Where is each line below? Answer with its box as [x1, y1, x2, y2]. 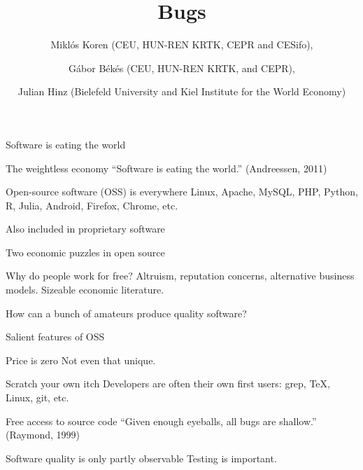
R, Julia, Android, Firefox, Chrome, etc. [6, 198, 178, 212]
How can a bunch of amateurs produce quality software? [6, 305, 247, 320]
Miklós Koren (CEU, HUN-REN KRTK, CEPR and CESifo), [50, 37, 313, 52]
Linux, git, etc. [6, 390, 69, 405]
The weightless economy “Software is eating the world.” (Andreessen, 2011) [6, 160, 327, 175]
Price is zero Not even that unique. [6, 352, 156, 367]
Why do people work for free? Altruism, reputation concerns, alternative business [6, 268, 355, 283]
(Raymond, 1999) [6, 427, 80, 442]
